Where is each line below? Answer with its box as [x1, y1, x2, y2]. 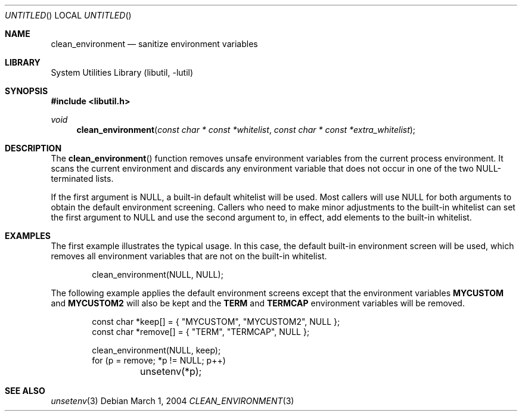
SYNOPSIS [5, 86, 48, 96]
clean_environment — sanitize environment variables [51, 39, 258, 49]
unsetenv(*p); [139, 365, 202, 377]
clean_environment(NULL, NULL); [92, 269, 223, 280]
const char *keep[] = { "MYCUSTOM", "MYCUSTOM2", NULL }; [92, 316, 340, 327]
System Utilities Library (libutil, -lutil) [51, 67, 194, 77]
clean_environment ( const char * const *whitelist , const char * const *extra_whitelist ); [76, 125, 416, 135]
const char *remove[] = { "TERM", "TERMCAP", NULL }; [92, 327, 310, 337]
